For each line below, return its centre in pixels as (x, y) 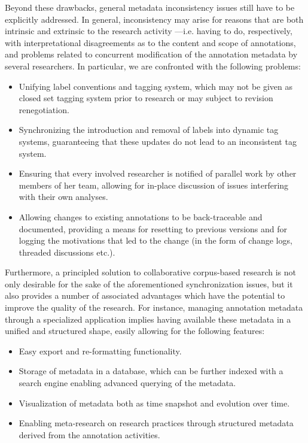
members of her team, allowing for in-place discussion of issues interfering (154, 185)
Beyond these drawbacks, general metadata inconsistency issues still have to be (150, 7)
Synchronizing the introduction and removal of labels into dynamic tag (149, 130)
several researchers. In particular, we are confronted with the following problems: (153, 66)
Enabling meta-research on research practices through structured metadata (156, 423)
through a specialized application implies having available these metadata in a (148, 319)
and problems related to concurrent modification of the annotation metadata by (151, 54)
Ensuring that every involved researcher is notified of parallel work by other (158, 173)
